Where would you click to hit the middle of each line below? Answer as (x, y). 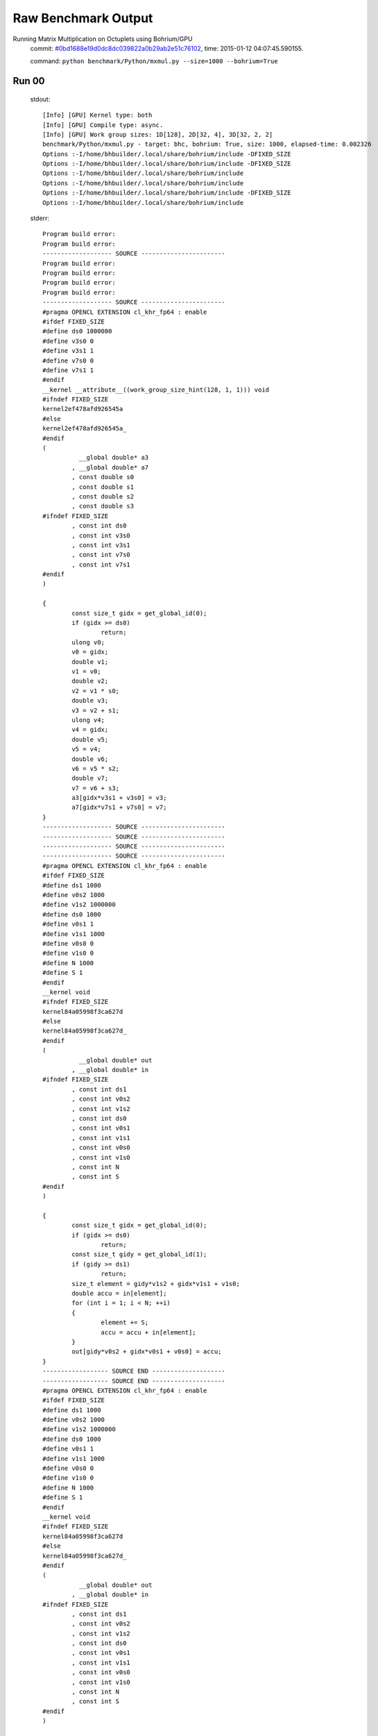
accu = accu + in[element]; (149, 1332)
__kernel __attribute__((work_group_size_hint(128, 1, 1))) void (156, 390)
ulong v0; (88, 642)
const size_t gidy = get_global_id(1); (139, 1254)
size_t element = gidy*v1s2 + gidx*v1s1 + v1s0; (156, 1284)
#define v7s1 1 (68, 370)
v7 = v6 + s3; (96, 788)
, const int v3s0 (101, 535)
